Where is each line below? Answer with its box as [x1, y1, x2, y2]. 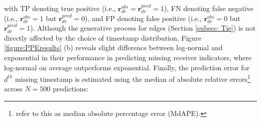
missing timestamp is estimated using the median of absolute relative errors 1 [15, 72, 250, 84]
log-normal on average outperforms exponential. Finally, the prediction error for [4, 62, 250, 72]
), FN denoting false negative [164, 3, 253, 13]
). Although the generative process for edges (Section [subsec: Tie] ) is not [30, 23, 256, 33]
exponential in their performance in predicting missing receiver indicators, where [4, 52, 252, 62]
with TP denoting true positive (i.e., [4, 3, 116, 13]
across [4, 83, 23, 94]
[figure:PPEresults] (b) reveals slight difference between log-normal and [4, 42, 223, 53]
